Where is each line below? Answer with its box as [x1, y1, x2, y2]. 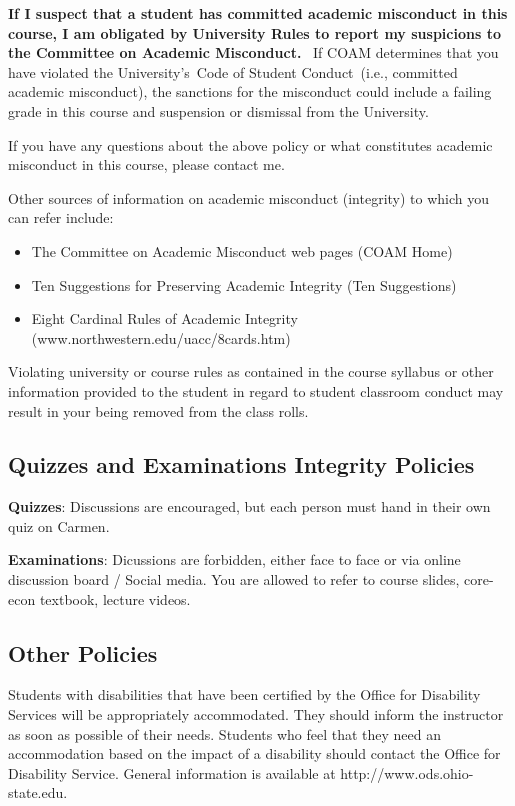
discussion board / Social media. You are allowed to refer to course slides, [8, 569, 460, 590]
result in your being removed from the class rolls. [8, 400, 309, 421]
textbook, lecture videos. [39, 588, 191, 609]
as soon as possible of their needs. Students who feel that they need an [8, 723, 442, 744]
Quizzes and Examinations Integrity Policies [8, 449, 475, 480]
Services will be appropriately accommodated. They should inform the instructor [8, 704, 504, 725]
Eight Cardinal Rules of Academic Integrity [31, 308, 298, 329]
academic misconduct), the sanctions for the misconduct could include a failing [8, 81, 492, 102]
